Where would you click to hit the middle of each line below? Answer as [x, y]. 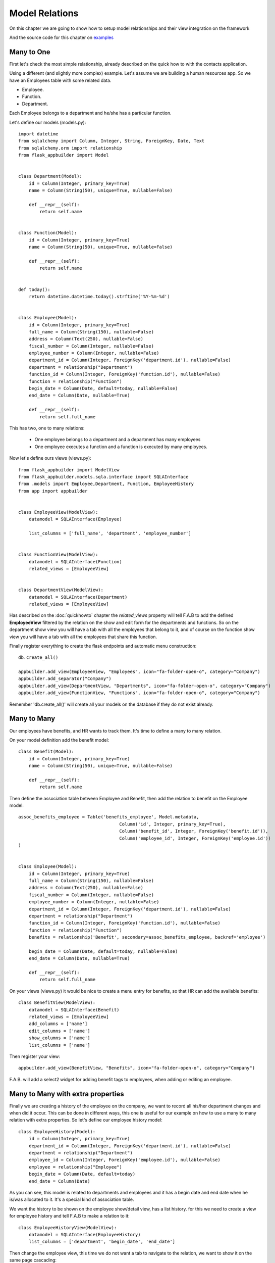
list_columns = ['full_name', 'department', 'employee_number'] [110, 533]
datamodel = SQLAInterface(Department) [78, 597]
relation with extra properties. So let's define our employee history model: [86, 1120]
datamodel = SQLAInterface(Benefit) [74, 1010]
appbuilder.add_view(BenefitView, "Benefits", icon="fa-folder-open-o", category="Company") [137, 1068]
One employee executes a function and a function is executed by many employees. [121, 447]
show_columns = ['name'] [59, 1038]
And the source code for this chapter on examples [61, 37]
